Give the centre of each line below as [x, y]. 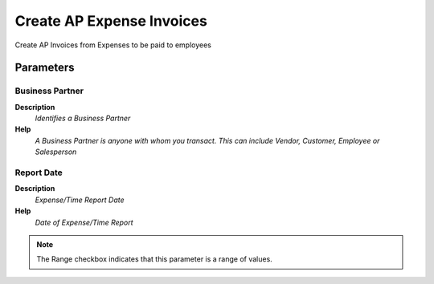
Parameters [45, 68]
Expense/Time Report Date [80, 200]
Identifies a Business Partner [83, 118]
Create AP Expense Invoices [111, 21]
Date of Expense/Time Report [84, 222]
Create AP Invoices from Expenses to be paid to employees [113, 45]
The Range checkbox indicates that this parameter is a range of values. [154, 259]
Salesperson [56, 152]
